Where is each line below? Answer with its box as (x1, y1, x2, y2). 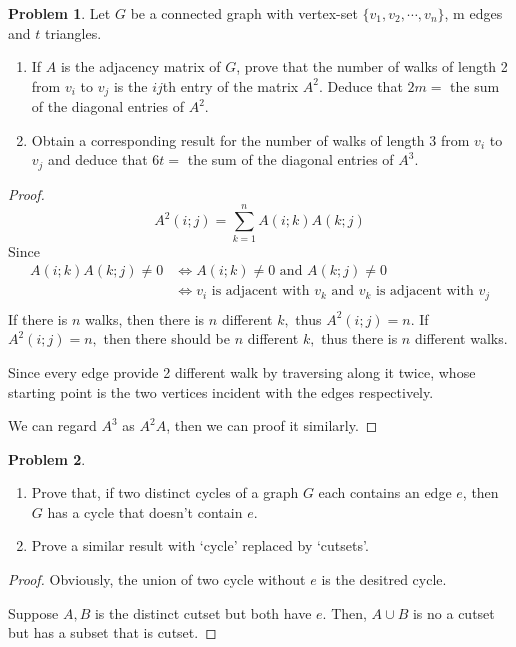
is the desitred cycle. (321, 569, 447, 590)
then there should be (103, 328, 230, 349)
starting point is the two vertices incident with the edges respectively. (8, 381, 434, 402)
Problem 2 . (8, 448, 86, 469)
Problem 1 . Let (8, 3, 111, 23)
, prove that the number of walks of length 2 (236, 56, 508, 77)
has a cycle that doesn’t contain (47, 501, 243, 522)
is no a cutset (412, 602, 495, 623)
